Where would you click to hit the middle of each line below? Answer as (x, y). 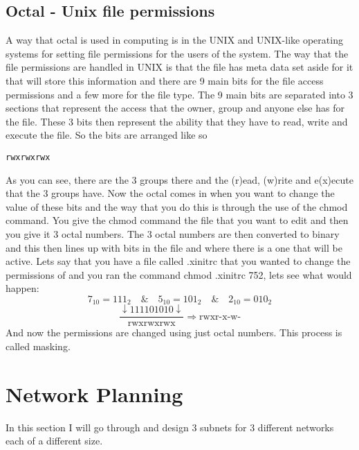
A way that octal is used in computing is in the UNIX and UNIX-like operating (174, 40)
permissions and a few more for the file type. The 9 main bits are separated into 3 (179, 94)
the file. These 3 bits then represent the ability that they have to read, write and (177, 121)
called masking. (38, 346)
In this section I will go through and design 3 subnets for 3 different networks (170, 427)
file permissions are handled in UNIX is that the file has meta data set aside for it (179, 67)
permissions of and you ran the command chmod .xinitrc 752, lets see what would (179, 274)
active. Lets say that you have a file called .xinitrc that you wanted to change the (178, 261)
